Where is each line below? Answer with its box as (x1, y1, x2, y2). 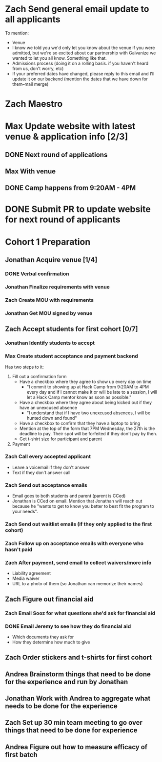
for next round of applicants (5, 214, 121, 225)
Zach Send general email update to (5, 3, 149, 15)
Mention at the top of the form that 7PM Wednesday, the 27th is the (19, 425, 155, 431)
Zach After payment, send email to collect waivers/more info (5, 559, 152, 566)
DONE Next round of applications (5, 150, 108, 159)
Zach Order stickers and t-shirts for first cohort (5, 653, 152, 662)
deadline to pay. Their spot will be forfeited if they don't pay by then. (19, 430, 158, 436)
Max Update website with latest (5, 121, 136, 132)
